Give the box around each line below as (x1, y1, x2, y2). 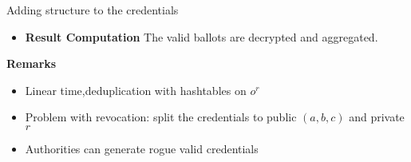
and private (349, 109, 405, 125)
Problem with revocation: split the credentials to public (25, 109, 297, 125)
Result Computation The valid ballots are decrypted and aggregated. (25, 28, 378, 45)
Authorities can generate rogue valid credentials (25, 140, 259, 156)
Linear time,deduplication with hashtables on (25, 81, 247, 98)
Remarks (6, 55, 57, 72)
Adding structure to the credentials (6, 2, 179, 18)
